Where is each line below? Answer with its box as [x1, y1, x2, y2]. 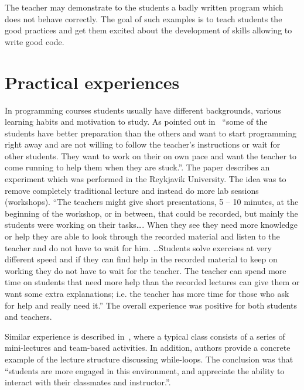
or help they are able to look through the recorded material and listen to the [5, 230, 280, 242]
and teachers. [5, 310, 52, 323]
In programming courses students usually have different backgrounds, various [5, 104, 281, 116]
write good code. [5, 35, 64, 47]
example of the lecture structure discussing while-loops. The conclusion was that [5, 353, 293, 365]
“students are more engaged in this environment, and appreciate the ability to [5, 364, 285, 377]
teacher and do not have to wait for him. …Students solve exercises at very [5, 241, 272, 254]
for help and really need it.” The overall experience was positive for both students [5, 299, 298, 311]
